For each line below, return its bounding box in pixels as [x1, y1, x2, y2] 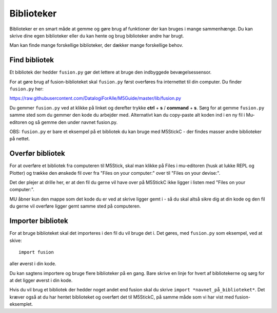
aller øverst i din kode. [9, 261, 56, 267]
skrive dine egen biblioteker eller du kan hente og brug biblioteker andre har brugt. [9, 32, 184, 39]
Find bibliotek [9, 56, 54, 64]
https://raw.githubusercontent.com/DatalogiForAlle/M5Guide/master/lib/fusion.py [9, 95, 182, 101]
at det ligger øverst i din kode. [9, 278, 73, 284]
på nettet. [9, 136, 30, 142]
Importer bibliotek [9, 216, 69, 226]
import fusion [18, 249, 54, 255]
